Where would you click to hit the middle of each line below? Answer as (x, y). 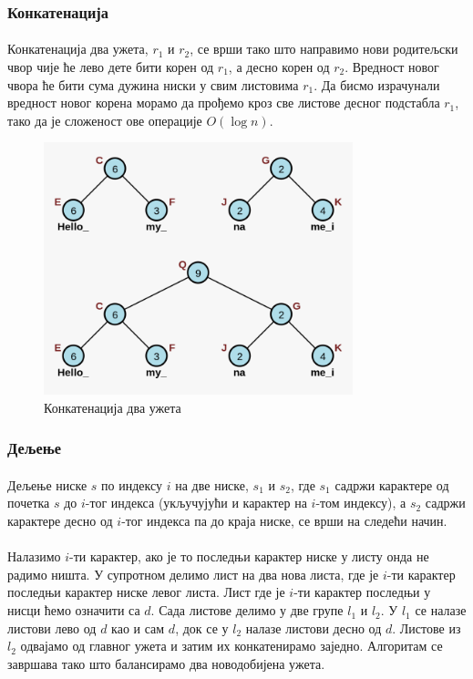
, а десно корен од (279, 67)
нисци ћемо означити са (74, 610)
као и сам (138, 628)
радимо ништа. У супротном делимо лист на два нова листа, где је (193, 574)
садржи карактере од (392, 484)
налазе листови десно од (314, 628)
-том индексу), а (361, 503)
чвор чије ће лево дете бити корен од (111, 67)
